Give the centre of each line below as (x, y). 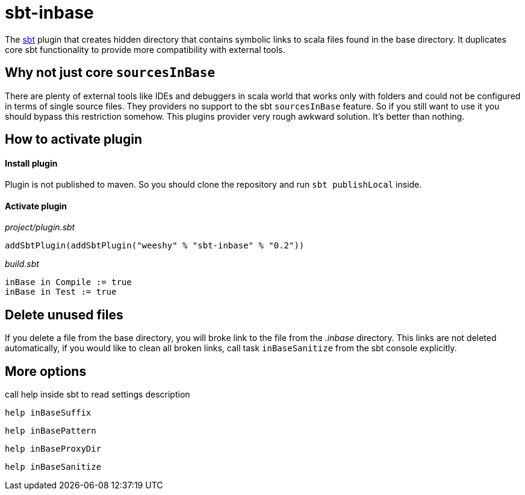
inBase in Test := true (61, 292)
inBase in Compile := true (68, 282)
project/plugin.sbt (40, 227)
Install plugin (31, 163)
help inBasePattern (51, 431)
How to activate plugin (73, 140)
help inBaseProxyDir (53, 449)
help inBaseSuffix (48, 413)
